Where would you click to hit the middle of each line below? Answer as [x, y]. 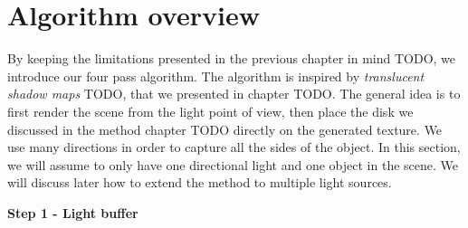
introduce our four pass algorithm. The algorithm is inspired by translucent [216, 76]
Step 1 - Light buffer [73, 212]
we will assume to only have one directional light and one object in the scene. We [233, 164]
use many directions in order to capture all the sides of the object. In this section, [234, 147]
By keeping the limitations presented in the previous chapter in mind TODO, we [232, 58]
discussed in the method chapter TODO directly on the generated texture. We [225, 129]
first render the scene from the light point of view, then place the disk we [210, 111]
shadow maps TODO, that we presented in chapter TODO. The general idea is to [234, 94]
